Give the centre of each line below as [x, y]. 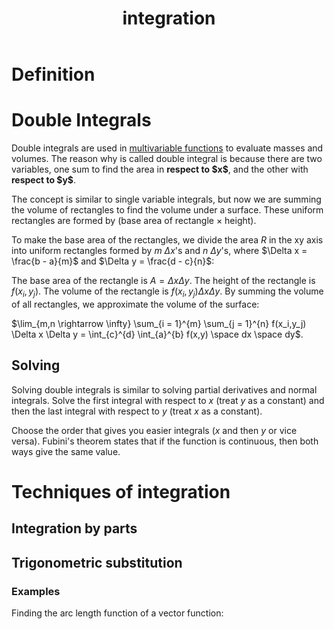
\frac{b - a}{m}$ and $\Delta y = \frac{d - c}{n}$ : [113, 261]
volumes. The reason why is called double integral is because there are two [167, 159]
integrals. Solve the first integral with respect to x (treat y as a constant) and [168, 400]
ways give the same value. [66, 451]
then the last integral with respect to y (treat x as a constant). [137, 411]
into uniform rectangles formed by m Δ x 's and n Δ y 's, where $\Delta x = [159, 251]
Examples [36, 591]
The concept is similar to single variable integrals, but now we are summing [166, 199]
